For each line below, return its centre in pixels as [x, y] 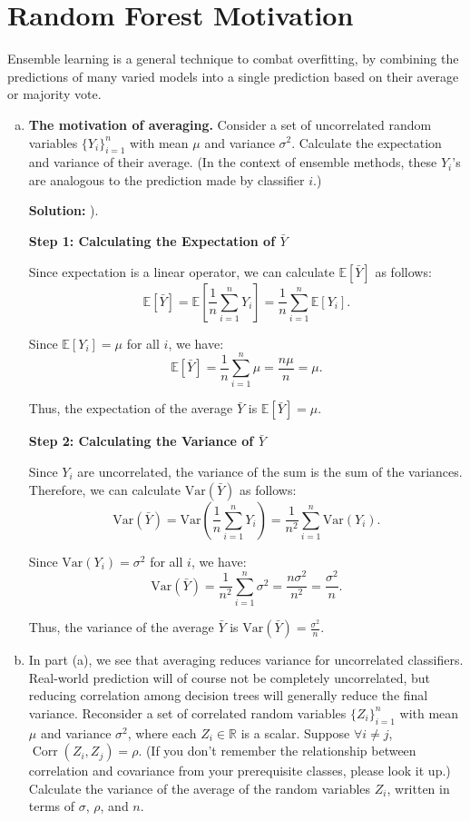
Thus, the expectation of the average [131, 408]
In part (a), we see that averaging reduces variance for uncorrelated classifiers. [246, 660]
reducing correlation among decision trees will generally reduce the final [228, 695]
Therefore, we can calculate [105, 489]
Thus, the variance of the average [121, 627]
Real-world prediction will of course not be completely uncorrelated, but [230, 677]
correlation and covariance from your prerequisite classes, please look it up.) [240, 771]
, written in [418, 788]
